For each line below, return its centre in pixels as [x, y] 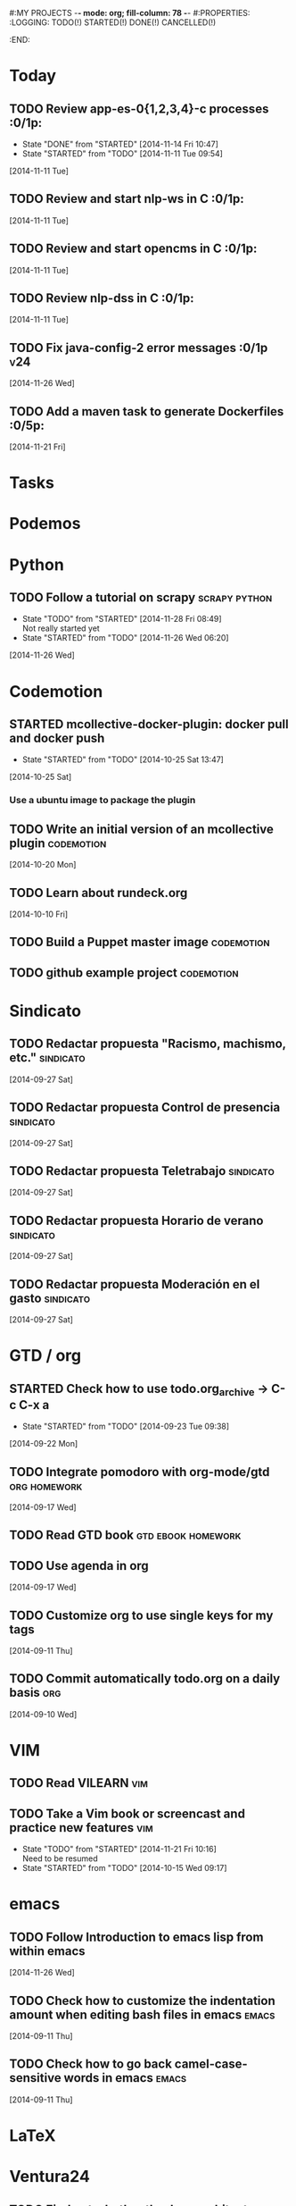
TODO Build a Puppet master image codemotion [140, 942]
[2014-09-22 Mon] [44, 1444]
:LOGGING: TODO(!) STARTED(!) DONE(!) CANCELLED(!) [113, 22]
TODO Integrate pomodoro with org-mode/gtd [140, 1472]
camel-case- [211, 2064]
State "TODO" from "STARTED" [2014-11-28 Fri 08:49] [122, 619]
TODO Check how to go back [90, 2064]
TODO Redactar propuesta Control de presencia [145, 1107]
